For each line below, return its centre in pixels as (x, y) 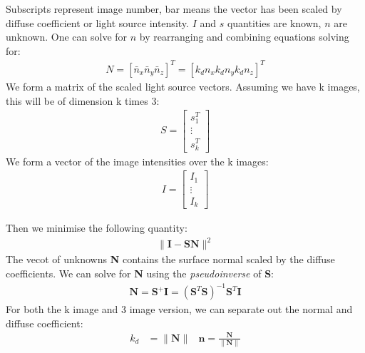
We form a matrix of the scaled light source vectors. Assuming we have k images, (183, 86)
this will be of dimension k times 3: (83, 100)
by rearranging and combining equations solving (244, 37)
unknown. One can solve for (67, 37)
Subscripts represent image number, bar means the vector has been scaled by (174, 9)
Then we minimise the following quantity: (97, 228)
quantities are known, (274, 22)
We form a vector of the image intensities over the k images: (137, 161)
